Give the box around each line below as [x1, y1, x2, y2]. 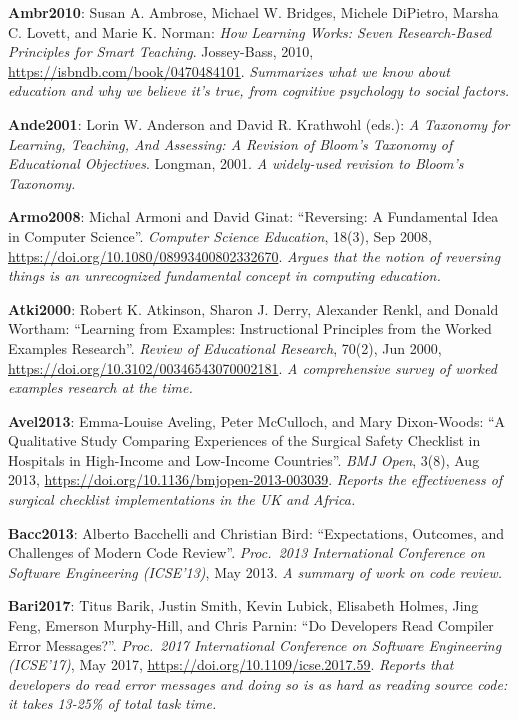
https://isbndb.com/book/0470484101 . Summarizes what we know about [8, 60, 450, 81]
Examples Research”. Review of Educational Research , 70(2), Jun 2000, [8, 337, 442, 358]
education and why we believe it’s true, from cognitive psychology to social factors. [8, 80, 510, 101]
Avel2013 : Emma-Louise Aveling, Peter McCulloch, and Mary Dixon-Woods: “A [8, 410, 506, 431]
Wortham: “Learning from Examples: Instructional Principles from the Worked [8, 318, 492, 339]
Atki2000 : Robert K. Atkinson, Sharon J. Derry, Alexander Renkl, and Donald [8, 298, 499, 319]
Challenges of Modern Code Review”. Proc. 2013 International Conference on [8, 542, 485, 563]
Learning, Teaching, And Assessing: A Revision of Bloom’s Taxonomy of [8, 133, 453, 154]
